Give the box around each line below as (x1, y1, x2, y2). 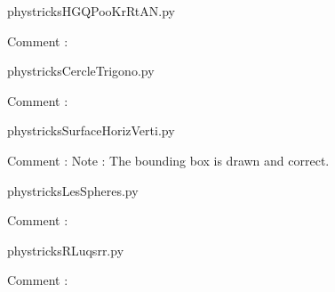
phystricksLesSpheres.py (7, 181, 139, 199)
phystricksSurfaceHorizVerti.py (7, 121, 175, 140)
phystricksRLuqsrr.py (7, 240, 124, 259)
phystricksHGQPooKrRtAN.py (7, 2, 175, 20)
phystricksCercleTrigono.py (7, 61, 155, 80)
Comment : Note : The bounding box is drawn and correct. (7, 150, 330, 169)
